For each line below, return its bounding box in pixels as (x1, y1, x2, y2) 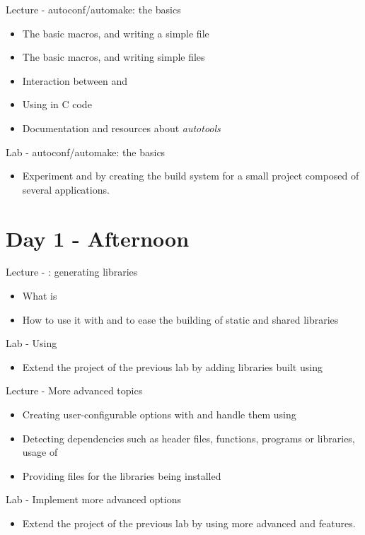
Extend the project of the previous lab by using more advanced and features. (22, 516, 356, 530)
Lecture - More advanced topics (6, 383, 143, 398)
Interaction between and (22, 73, 128, 88)
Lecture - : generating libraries (6, 264, 138, 279)
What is (22, 288, 57, 303)
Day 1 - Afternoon (6, 223, 190, 252)
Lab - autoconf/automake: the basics (6, 144, 166, 159)
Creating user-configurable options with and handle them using (22, 407, 296, 422)
